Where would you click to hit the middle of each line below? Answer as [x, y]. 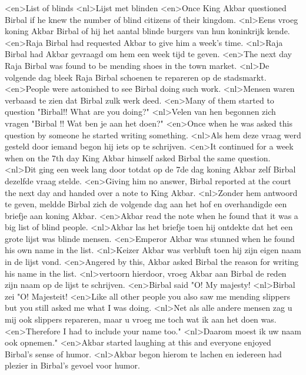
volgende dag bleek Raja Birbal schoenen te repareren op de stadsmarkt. [136, 77]
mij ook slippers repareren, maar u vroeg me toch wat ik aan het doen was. [141, 319]
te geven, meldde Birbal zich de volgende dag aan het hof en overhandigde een [146, 204]
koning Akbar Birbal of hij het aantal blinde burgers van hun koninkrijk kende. [147, 31]
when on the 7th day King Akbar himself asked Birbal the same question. [138, 157]
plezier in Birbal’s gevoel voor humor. [72, 365]
